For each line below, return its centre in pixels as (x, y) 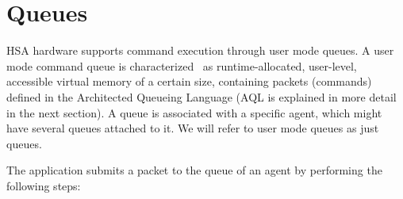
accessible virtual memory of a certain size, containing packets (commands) (189, 81)
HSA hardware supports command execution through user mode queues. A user (200, 50)
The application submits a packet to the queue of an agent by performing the (194, 170)
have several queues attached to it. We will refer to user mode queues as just (193, 128)
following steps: (44, 185)
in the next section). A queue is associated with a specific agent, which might (194, 112)
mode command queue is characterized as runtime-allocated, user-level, (182, 65)
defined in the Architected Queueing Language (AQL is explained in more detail (201, 96)
